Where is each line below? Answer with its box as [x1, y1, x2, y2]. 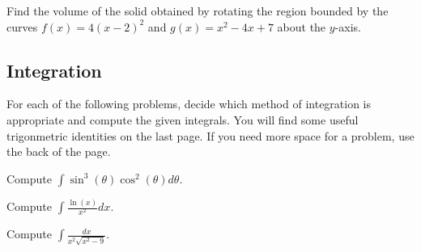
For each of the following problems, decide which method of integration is [6, 95, 372, 112]
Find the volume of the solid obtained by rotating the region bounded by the [6, 2, 389, 19]
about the [277, 18, 326, 35]
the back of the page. [6, 143, 111, 160]
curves [6, 18, 38, 35]
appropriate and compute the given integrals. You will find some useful [6, 111, 359, 128]
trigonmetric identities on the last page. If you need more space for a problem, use [6, 127, 415, 144]
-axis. [334, 18, 361, 35]
